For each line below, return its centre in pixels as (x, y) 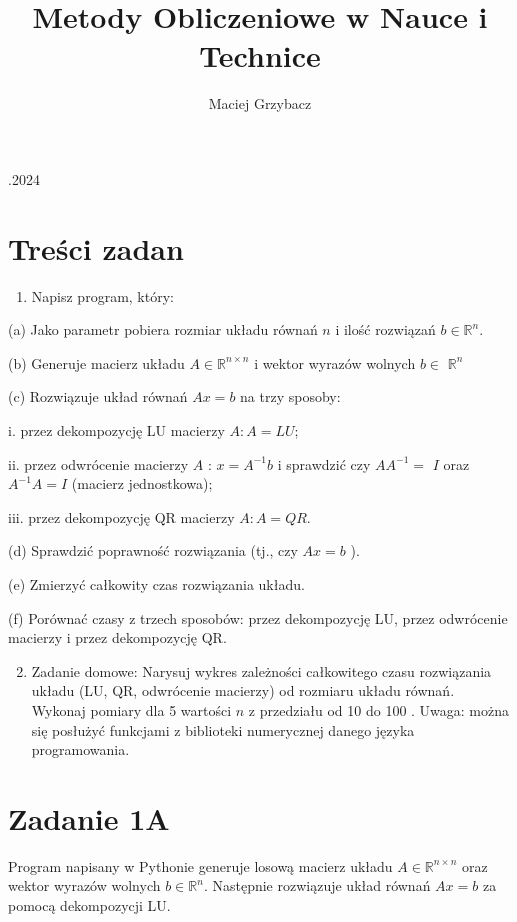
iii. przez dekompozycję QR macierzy (121, 516)
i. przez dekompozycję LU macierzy (116, 430)
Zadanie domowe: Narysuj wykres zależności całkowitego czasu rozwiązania (261, 670)
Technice (260, 55)
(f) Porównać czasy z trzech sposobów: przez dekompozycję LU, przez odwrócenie (258, 617)
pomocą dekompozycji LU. (89, 905)
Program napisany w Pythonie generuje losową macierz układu (200, 865)
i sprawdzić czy (324, 463)
